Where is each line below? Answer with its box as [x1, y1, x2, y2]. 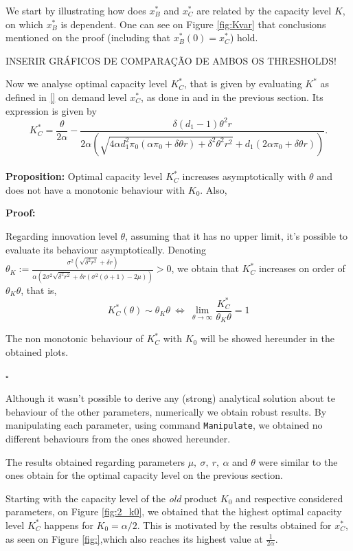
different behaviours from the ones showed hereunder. [5, 431, 231, 445]
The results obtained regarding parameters [5, 454, 185, 469]
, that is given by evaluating [184, 76, 302, 91]
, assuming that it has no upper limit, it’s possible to [125, 228, 348, 243]
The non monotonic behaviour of [5, 331, 144, 346]
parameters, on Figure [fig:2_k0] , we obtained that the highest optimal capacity [5, 504, 342, 519]
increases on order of [258, 261, 345, 275]
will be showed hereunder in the [200, 331, 334, 346]
